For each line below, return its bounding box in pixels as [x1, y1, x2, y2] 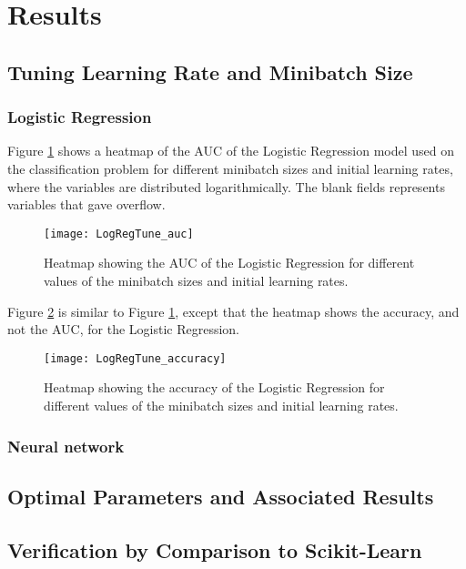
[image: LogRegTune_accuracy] [44, 351, 227, 365]
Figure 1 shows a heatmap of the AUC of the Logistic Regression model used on [7, 141, 455, 160]
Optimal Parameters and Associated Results [7, 482, 434, 510]
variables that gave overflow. [7, 195, 166, 214]
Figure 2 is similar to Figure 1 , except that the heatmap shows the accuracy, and [7, 301, 460, 320]
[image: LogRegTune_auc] [44, 227, 194, 240]
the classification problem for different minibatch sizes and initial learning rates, [7, 158, 453, 178]
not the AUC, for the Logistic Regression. [7, 320, 240, 339]
